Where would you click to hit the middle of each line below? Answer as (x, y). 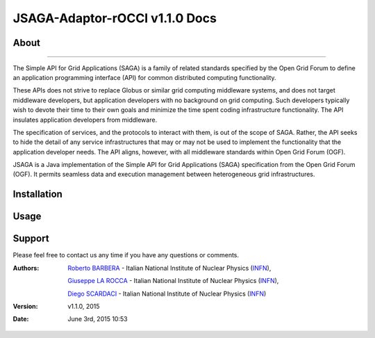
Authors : (26, 268)
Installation (37, 194)
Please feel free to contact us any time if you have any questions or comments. (126, 255)
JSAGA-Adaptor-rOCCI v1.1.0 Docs (115, 18)
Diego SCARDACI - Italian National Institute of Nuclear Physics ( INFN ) (167, 293)
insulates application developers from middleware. (85, 120)
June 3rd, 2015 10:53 (98, 319)
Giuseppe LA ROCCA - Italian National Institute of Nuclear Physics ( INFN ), (173, 281)
